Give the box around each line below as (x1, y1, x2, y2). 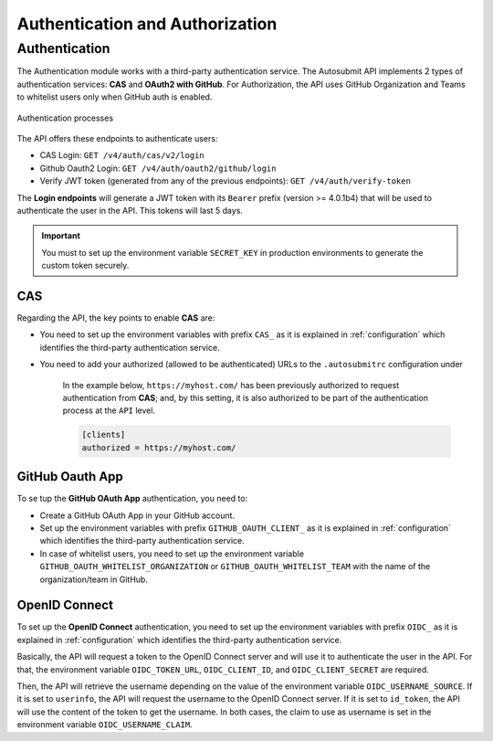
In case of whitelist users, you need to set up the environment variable (39, 548, 305, 559)
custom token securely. (41, 260, 130, 271)
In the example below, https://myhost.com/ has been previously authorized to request (62, 379, 400, 390)
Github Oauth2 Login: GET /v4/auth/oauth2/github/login (39, 163, 277, 174)
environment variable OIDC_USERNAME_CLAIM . (16, 719, 193, 730)
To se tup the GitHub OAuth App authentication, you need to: (16, 493, 248, 504)
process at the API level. (62, 405, 155, 416)
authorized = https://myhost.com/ (81, 442, 236, 452)
